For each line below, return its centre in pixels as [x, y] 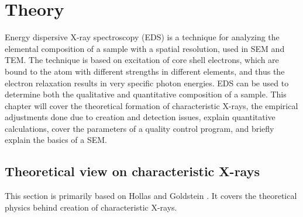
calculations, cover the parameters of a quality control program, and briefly [140, 128]
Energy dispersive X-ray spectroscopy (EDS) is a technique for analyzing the [142, 37]
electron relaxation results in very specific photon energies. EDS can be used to [147, 83]
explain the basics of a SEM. [56, 140]
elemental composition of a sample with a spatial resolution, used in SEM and [145, 48]
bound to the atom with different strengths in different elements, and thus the [145, 71]
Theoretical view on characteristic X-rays [132, 171]
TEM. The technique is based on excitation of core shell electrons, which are [142, 60]
